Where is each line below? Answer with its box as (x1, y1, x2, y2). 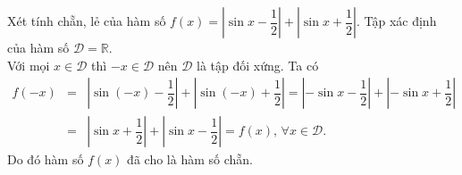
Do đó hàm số (7, 150, 84, 169)
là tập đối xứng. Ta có (197, 55, 319, 74)
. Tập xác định (356, 12, 437, 29)
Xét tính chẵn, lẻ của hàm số (7, 12, 166, 29)
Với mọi (7, 55, 50, 74)
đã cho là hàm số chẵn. (127, 150, 253, 169)
